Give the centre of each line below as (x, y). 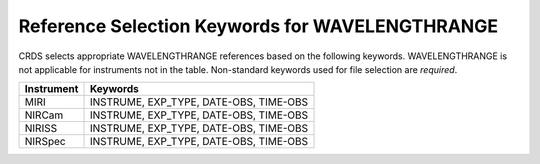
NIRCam (44, 115)
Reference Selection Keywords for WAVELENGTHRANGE (258, 26)
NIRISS (41, 128)
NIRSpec (45, 142)
